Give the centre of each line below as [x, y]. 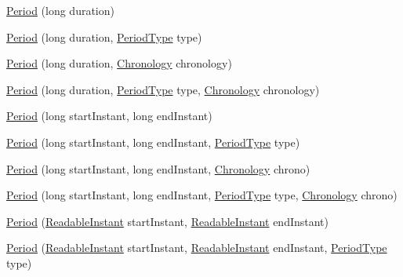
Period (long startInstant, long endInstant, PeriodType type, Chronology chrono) [202, 195]
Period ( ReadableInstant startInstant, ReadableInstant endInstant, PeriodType [197, 248]
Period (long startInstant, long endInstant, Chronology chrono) [158, 168]
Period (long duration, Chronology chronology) [119, 63]
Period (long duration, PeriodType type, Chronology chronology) [163, 89]
